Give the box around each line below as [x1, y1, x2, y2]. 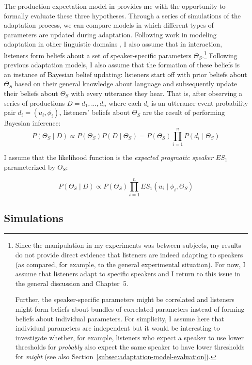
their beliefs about [4, 88, 58, 98]
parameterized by [4, 161, 55, 172]
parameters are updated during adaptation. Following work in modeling [4, 29, 217, 39]
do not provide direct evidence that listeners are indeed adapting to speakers [15, 250, 243, 260]
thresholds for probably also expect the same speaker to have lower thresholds [15, 342, 245, 352]
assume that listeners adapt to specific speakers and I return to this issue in [15, 269, 240, 279]
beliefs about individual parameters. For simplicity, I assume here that [15, 313, 224, 323]
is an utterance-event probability [151, 97, 248, 108]
